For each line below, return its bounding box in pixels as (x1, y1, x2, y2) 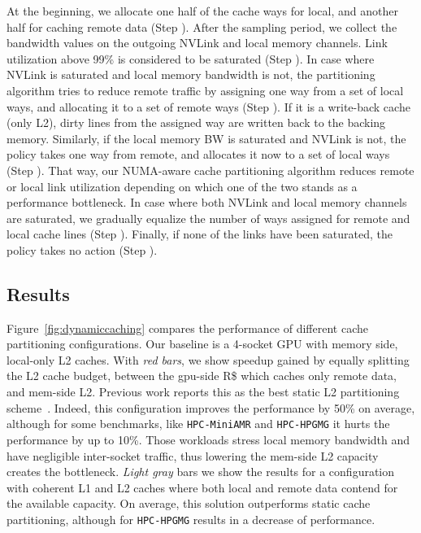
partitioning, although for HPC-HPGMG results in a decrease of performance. (7, 510, 375, 527)
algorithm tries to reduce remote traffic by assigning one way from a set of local (7, 81, 404, 98)
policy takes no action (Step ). (7, 241, 158, 258)
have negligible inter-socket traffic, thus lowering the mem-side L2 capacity (7, 447, 379, 464)
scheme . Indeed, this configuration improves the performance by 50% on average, (7, 399, 415, 416)
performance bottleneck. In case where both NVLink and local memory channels (7, 194, 407, 211)
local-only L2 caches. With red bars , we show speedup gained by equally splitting (7, 351, 410, 368)
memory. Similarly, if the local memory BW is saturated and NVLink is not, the (7, 129, 406, 146)
